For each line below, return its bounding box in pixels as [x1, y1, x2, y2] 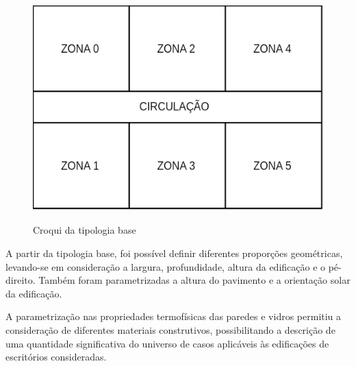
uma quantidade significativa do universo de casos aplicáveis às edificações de [5, 336, 329, 350]
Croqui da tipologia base [33, 223, 136, 237]
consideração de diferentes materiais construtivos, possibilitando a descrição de [5, 322, 335, 337]
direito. [5, 273, 36, 287]
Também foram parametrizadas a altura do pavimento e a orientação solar [38, 273, 351, 287]
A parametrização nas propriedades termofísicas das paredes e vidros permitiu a [5, 309, 342, 324]
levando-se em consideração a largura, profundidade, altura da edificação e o [5, 259, 326, 273]
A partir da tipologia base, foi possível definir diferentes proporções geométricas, [5, 245, 343, 260]
